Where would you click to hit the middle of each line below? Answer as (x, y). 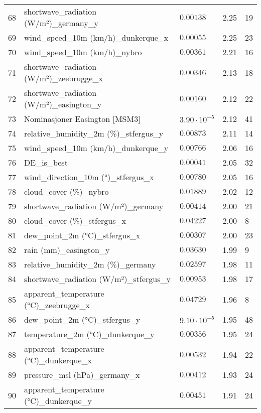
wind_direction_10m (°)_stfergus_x (89, 177)
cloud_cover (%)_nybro (67, 191)
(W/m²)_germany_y (61, 23)
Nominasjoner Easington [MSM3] (82, 119)
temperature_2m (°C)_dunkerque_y (89, 334)
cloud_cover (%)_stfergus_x (75, 221)
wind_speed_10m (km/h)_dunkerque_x (96, 37)
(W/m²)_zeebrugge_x (63, 78)
